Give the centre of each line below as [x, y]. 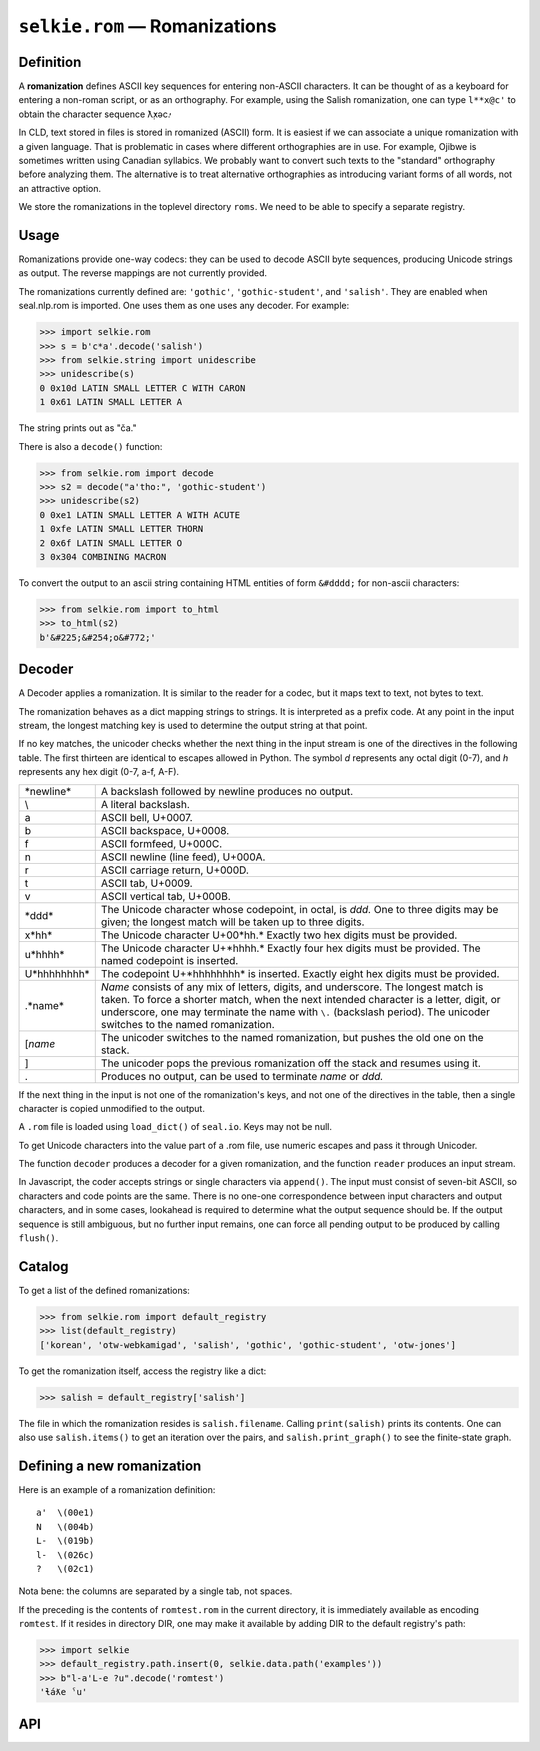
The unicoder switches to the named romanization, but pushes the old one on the [292, 1037]
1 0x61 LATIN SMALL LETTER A [111, 402]
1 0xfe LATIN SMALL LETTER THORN [121, 529]
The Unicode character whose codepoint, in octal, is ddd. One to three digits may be [299, 909]
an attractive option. [60, 188]
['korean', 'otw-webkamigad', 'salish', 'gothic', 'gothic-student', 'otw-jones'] [248, 1344]
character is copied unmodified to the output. [111, 1108]
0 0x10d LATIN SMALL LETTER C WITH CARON [142, 388]
